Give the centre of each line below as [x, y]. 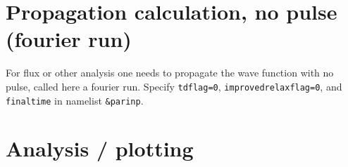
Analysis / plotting [100, 148]
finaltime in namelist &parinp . [75, 100]
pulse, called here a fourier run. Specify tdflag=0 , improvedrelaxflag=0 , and [174, 86]
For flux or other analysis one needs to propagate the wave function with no [170, 73]
